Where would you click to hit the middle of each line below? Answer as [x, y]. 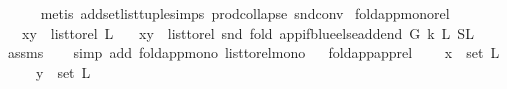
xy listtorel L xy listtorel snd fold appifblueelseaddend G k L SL [247, 32]
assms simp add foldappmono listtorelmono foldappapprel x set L [253, 52]
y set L [63, 71]
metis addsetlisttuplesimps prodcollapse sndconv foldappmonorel [245, 13]
